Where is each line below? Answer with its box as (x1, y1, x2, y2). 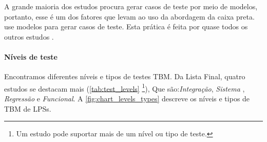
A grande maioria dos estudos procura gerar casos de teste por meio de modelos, (4, 1, 258, 11)
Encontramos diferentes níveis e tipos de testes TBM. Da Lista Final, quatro (4, 71, 245, 82)
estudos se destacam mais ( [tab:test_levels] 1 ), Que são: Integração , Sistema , (4, 81, 245, 94)
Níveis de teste (4, 51, 58, 62)
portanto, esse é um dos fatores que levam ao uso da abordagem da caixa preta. (4, 11, 255, 22)
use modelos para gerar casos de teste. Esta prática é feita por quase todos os (4, 21, 248, 32)
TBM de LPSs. (4, 103, 51, 114)
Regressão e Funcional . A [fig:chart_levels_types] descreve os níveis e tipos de (4, 93, 250, 104)
